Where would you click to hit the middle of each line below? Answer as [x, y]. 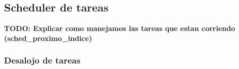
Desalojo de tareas [42, 60]
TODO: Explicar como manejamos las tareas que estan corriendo [120, 28]
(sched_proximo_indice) [48, 38]
